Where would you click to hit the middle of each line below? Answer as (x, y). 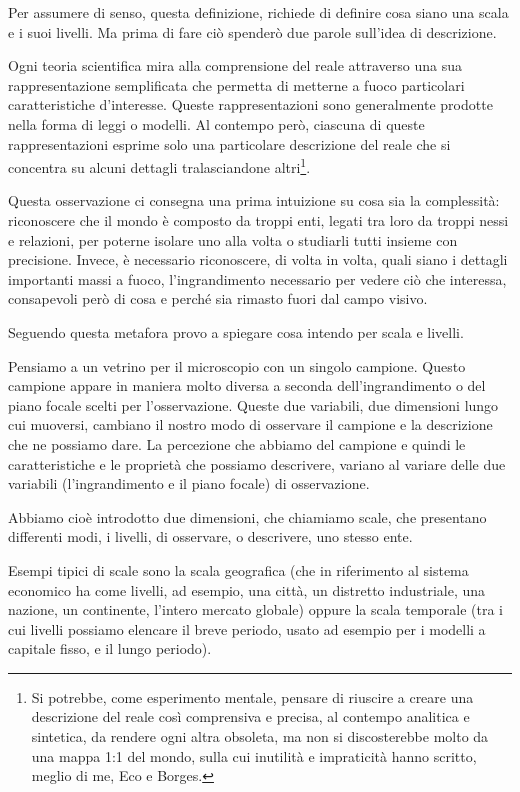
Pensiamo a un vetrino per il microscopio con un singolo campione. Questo (237, 365)
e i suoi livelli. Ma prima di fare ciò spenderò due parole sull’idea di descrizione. (252, 31)
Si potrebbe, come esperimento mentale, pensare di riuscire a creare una (252, 696)
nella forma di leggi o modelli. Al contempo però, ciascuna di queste (216, 123)
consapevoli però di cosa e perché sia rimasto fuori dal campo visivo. (218, 298)
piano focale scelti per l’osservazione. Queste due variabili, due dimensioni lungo (253, 404)
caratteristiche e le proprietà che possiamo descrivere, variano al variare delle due (257, 463)
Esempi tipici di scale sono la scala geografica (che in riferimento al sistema (238, 569)
